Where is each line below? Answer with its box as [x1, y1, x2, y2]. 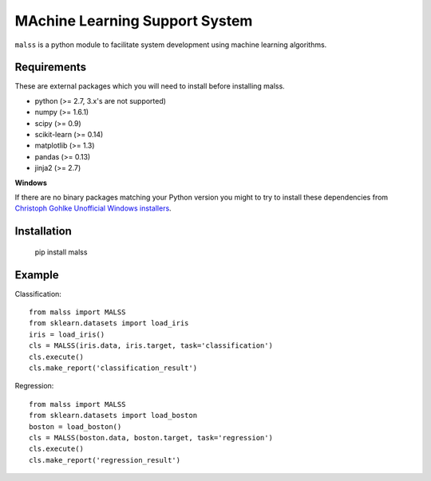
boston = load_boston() [29, 422, 122, 431]
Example [14, 268, 59, 282]
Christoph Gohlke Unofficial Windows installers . [14, 203, 172, 213]
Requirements [14, 61, 87, 74]
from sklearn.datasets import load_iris [29, 319, 189, 328]
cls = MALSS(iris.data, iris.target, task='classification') [29, 341, 273, 350]
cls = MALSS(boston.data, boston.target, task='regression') [29, 433, 273, 442]
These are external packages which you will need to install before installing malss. [14, 81, 285, 91]
